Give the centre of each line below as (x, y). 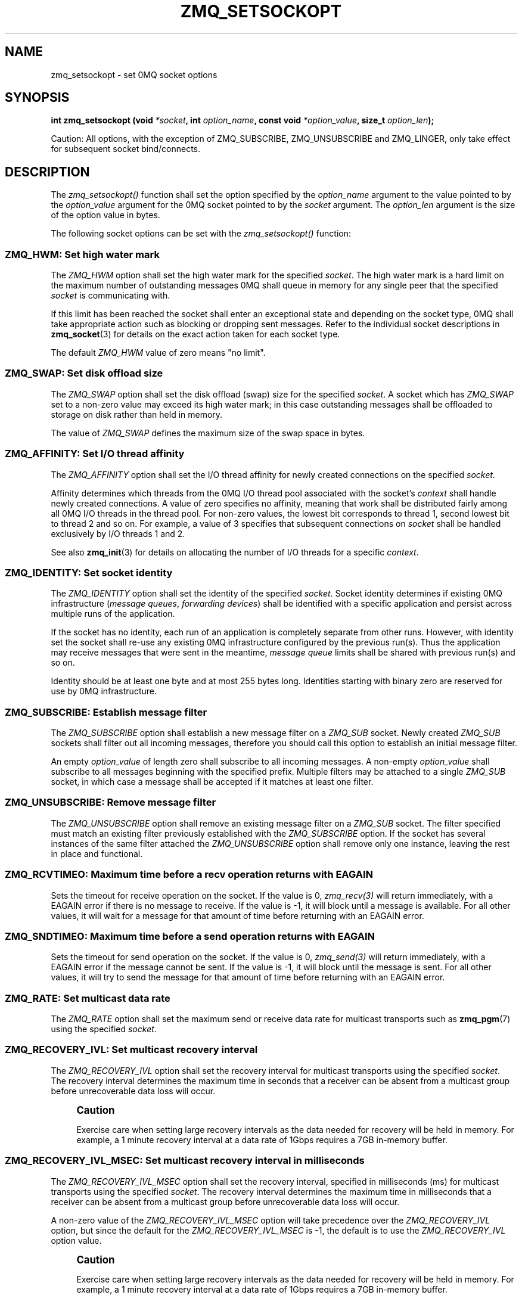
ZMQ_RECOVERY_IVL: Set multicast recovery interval (131, 1050)
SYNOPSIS (37, 98)
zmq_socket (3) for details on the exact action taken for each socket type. (195, 334)
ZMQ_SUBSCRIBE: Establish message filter (106, 712)
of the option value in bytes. (105, 215)
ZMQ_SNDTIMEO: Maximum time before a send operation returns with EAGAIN (190, 936)
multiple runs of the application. (113, 614)
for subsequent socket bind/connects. (126, 149)
